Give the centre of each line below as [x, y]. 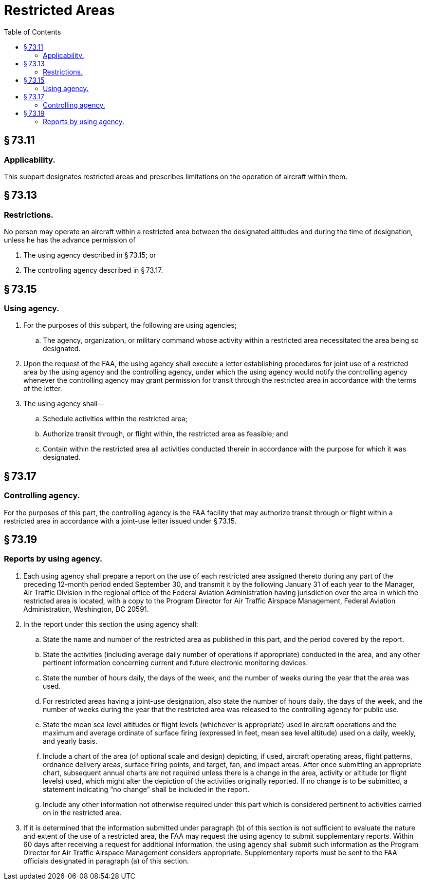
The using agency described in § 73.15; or [90, 255]
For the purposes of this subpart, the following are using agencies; [130, 325]
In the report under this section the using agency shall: [111, 624]
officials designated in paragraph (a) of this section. [106, 861]
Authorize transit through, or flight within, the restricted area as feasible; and [166, 434]
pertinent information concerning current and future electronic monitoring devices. [176, 662]
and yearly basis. [70, 741]
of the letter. [43, 389]
